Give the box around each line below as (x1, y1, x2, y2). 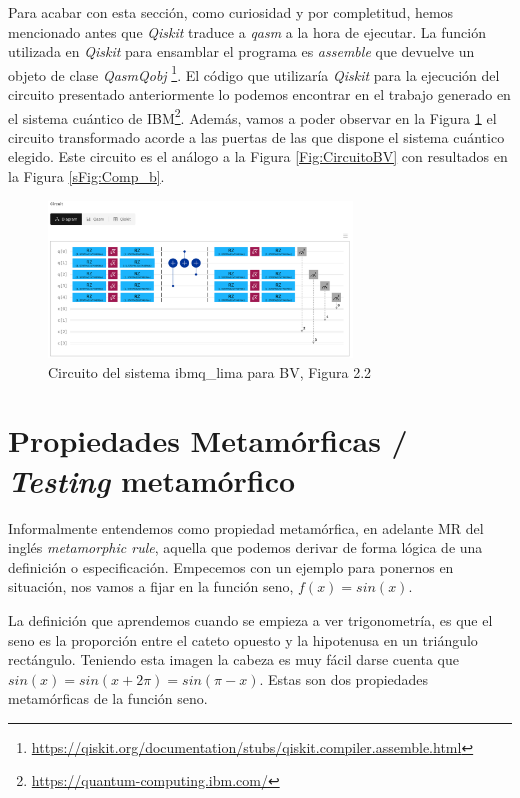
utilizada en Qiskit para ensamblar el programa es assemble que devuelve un (8, 41, 475, 62)
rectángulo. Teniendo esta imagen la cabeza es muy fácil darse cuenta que (8, 649, 459, 670)
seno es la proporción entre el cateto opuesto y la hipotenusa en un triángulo (8, 629, 478, 650)
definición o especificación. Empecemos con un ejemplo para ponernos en (8, 556, 454, 577)
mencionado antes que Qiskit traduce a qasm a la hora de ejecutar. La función (8, 21, 486, 42)
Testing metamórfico (8, 459, 296, 501)
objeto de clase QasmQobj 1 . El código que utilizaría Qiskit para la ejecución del (8, 61, 500, 85)
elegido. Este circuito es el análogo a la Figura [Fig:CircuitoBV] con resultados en (8, 146, 508, 167)
